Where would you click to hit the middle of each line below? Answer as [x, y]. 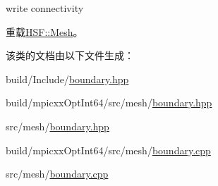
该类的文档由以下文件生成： [70, 55]
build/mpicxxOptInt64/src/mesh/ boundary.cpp [108, 150]
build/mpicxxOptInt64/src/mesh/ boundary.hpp [109, 103]
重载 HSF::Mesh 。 [44, 31]
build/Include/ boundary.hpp [67, 79]
